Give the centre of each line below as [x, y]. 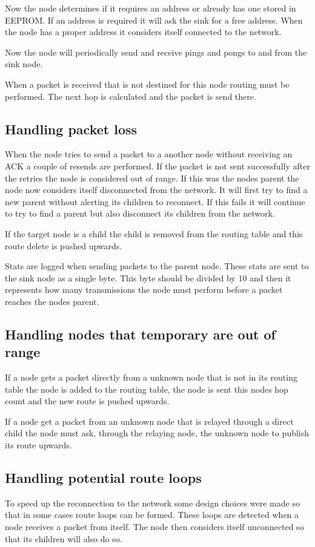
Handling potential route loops [103, 478]
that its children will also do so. [64, 538]
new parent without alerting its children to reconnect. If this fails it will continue [155, 201]
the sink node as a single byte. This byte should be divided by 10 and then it [148, 277]
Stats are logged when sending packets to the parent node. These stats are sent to [157, 266]
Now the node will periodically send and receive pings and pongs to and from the [156, 52]
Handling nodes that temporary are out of [140, 334]
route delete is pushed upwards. [64, 245]
